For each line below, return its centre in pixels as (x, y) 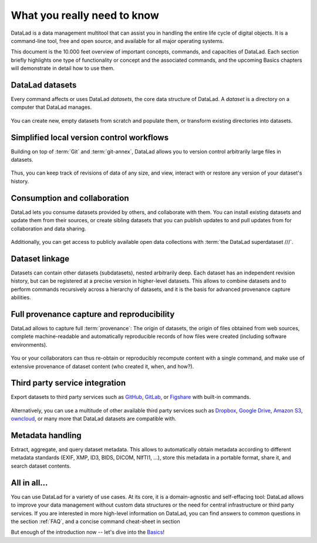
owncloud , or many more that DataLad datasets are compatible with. (94, 419)
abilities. (21, 297)
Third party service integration (68, 383)
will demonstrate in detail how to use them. (63, 68)
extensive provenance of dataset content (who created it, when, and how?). (102, 366)
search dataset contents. (41, 466)
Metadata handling (46, 435)
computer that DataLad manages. (51, 107)
